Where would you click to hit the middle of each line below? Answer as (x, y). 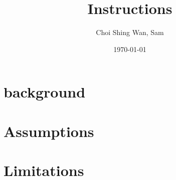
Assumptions (49, 131)
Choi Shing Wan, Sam (130, 32)
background (45, 92)
